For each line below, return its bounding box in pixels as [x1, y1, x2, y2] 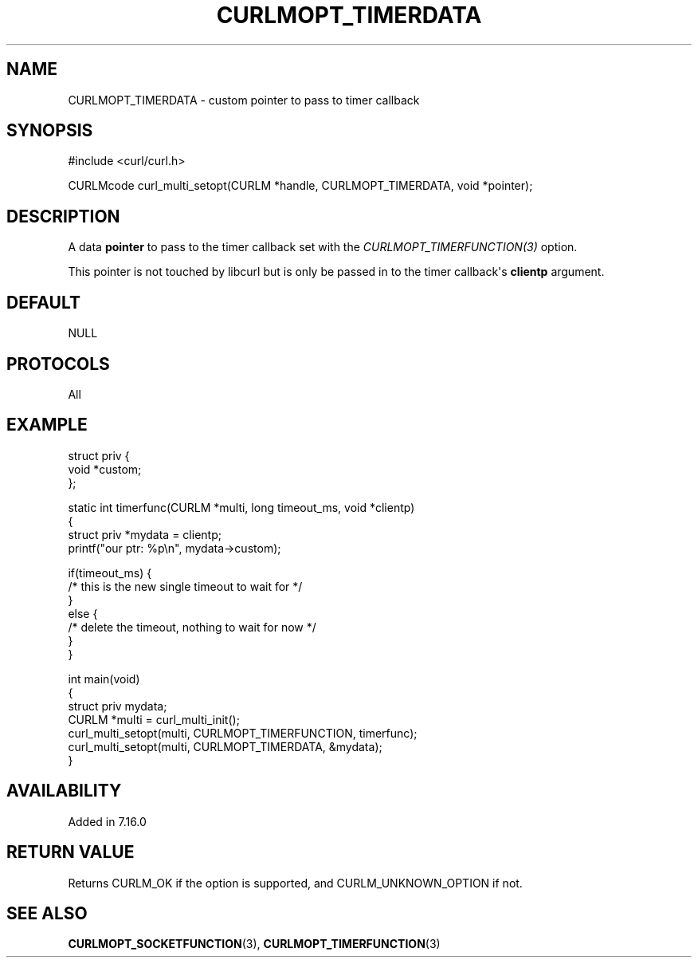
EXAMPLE [6, 415, 88, 435]
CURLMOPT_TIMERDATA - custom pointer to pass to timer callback [68, 92, 420, 107]
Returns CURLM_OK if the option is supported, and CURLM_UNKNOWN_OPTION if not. [68, 875, 523, 890]
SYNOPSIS [6, 120, 93, 141]
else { [68, 606, 98, 620]
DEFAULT [6, 292, 80, 313]
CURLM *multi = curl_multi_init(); [68, 712, 240, 726]
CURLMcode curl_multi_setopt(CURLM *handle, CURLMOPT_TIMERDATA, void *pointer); [68, 179, 533, 193]
